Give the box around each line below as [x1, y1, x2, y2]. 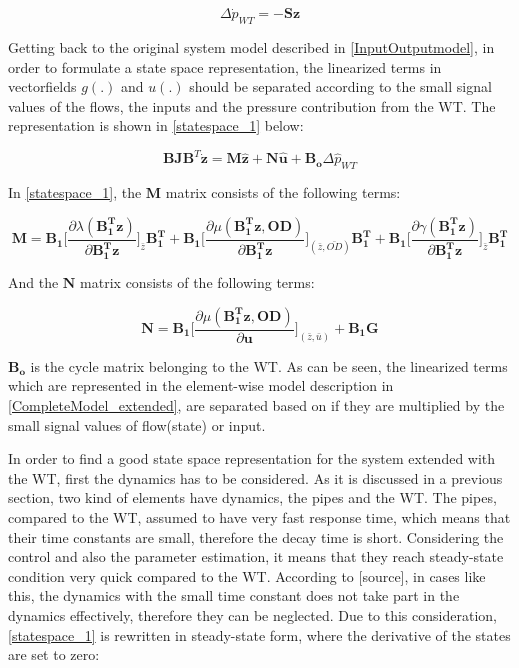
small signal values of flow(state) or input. [8, 414, 266, 435]
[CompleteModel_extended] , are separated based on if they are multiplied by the [8, 395, 505, 416]
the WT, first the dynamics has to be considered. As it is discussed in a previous [8, 467, 503, 488]
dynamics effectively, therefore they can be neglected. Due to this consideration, [8, 605, 497, 625]
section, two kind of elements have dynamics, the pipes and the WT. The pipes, [8, 487, 497, 508]
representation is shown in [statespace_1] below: [8, 115, 304, 136]
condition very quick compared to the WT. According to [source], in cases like [8, 565, 486, 586]
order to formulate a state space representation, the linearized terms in [8, 56, 442, 77]
